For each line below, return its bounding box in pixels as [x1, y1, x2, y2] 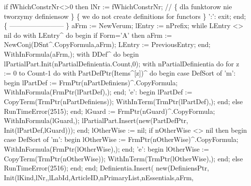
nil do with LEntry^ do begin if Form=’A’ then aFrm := [4, 30, 172, 40]
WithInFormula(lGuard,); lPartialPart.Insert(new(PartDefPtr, [4, 115, 188, 125]
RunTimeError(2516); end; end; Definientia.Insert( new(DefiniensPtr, [4, 163, 209, 173]
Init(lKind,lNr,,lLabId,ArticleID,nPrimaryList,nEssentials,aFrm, [4, 172, 194, 182]
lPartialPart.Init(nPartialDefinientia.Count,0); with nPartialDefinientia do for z [4, 58, 239, 68]
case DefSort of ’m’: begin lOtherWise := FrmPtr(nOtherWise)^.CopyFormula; [4, 134, 238, 144]
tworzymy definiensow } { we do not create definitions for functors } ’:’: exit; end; [4, 11, 246, 21]
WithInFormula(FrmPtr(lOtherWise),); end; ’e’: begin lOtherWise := [4, 143, 209, 154]
